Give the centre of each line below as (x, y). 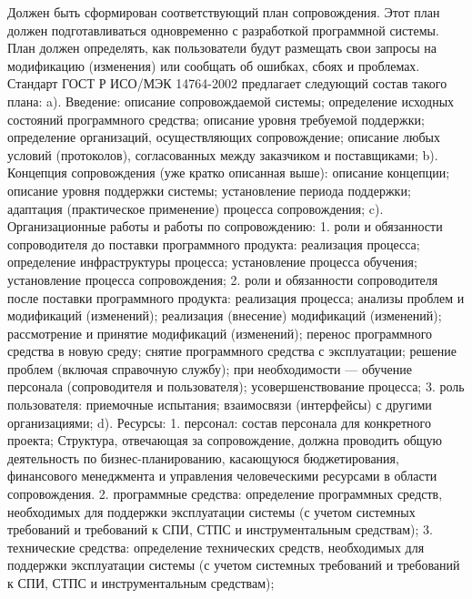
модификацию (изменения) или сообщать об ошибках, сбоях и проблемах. (214, 65)
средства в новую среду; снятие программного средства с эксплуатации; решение (232, 351)
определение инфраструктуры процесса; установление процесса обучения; (212, 262)
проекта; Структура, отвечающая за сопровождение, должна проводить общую (225, 440)
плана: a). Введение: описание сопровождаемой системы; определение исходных (231, 101)
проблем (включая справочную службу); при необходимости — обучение (210, 368)
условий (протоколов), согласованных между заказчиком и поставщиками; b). (223, 154)
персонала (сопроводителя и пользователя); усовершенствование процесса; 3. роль (236, 386)
